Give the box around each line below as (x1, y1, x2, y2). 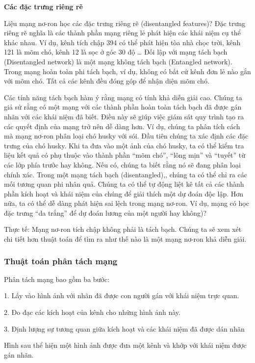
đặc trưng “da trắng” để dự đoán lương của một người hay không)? (4, 207, 207, 218)
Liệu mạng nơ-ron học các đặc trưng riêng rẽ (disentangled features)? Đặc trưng (4, 18, 245, 28)
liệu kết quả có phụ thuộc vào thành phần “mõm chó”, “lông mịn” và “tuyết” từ (4, 150, 245, 160)
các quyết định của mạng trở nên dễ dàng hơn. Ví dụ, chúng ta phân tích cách (4, 121, 240, 131)
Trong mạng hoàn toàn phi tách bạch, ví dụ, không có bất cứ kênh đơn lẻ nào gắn (4, 66, 251, 76)
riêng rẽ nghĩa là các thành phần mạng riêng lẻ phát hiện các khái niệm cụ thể (4, 28, 241, 38)
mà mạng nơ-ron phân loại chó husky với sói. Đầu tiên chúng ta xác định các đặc (4, 131, 249, 141)
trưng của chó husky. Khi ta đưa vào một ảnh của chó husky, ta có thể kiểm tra (4, 140, 244, 150)
